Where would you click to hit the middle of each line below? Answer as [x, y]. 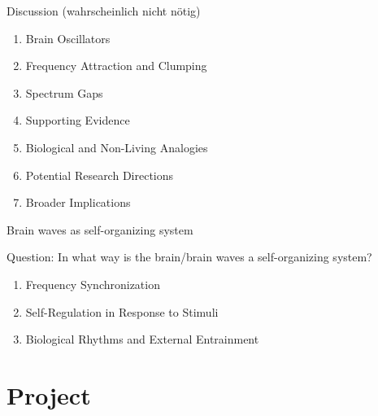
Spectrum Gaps [64, 92]
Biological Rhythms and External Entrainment [142, 339]
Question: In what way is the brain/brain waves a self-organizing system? [189, 257]
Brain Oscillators [68, 38]
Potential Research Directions [100, 175]
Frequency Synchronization [93, 284]
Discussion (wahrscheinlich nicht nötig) [104, 11]
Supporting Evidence [78, 120]
